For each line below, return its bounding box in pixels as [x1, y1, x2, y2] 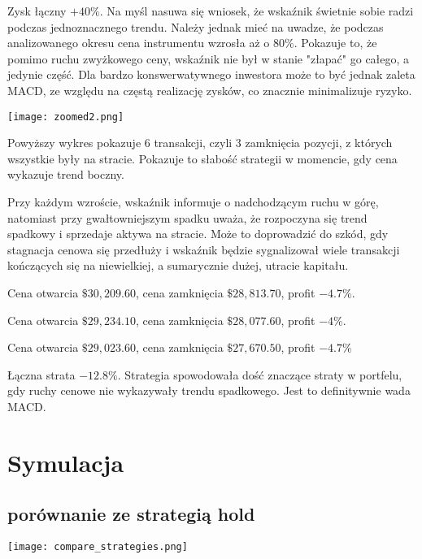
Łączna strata [7, 366, 76, 383]
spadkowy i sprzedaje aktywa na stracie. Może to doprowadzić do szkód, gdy [7, 225, 389, 242]
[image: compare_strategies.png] [7, 541, 188, 553]
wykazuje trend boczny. [7, 166, 124, 183]
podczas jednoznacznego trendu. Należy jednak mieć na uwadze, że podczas [7, 18, 384, 35]
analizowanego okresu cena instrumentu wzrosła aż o [7, 34, 270, 51]
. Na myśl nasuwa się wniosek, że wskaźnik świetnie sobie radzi [99, 2, 414, 19]
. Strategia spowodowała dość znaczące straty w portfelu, [117, 366, 402, 383]
